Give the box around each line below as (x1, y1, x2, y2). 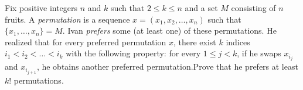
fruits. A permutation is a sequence (5, 13, 130, 25)
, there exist (173, 35, 216, 48)
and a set (185, 2, 218, 13)
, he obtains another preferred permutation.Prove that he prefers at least (36, 60, 298, 73)
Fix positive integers (5, 2, 78, 13)
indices (226, 35, 250, 48)
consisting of (231, 2, 276, 13)
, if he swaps (237, 47, 281, 59)
